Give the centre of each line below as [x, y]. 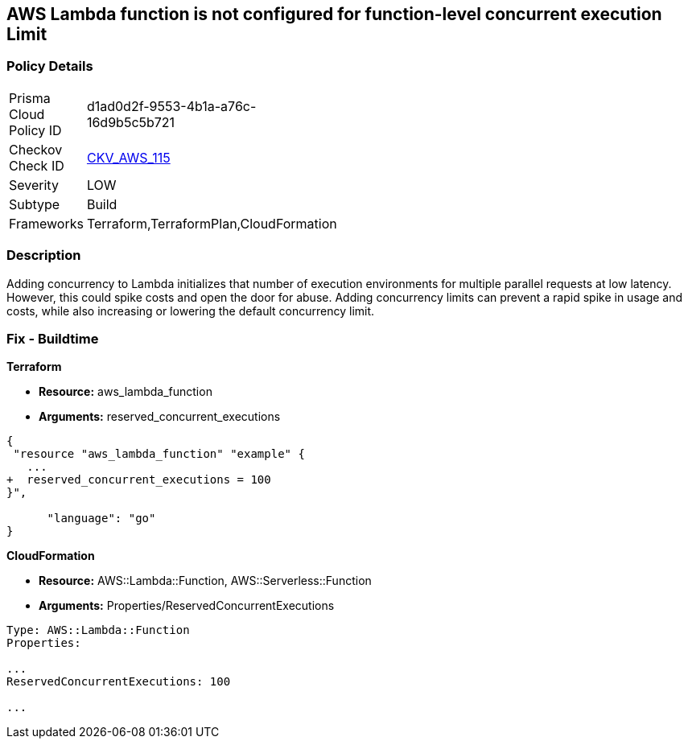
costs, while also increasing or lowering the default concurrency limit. [191, 311]
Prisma [30, 98]
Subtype [35, 204]
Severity [34, 185]
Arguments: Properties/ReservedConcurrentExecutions [187, 606]
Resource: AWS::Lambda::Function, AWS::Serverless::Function [205, 581]
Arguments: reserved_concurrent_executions [160, 417]
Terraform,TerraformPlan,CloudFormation [212, 223]
